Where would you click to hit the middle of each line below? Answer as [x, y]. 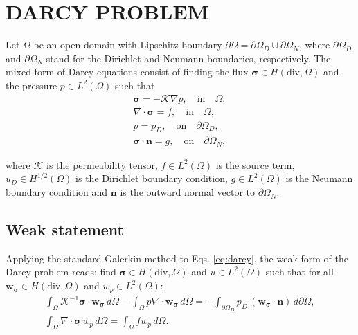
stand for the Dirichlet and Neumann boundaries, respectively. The [188, 58]
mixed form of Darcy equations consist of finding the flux [127, 72]
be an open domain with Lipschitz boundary [128, 45]
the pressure [32, 85]
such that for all [299, 272]
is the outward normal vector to [188, 192]
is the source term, [255, 164]
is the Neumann [319, 178]
